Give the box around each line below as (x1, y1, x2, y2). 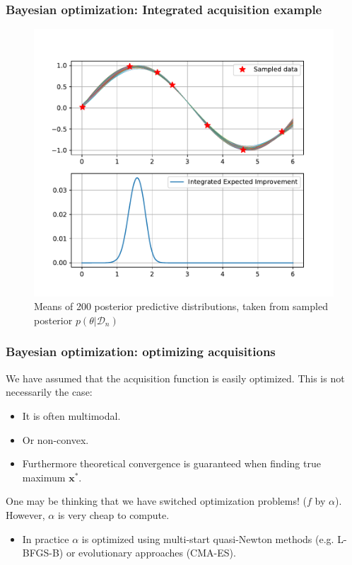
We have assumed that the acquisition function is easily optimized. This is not (6, 370, 345, 385)
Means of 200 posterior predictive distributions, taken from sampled (34, 299, 328, 314)
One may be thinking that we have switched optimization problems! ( (6, 493, 307, 508)
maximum (22, 469, 66, 484)
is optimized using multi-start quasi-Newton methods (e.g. (81, 531, 334, 546)
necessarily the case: (6, 384, 93, 399)
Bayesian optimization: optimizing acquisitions (6, 343, 276, 360)
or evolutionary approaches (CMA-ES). (66, 545, 236, 560)
